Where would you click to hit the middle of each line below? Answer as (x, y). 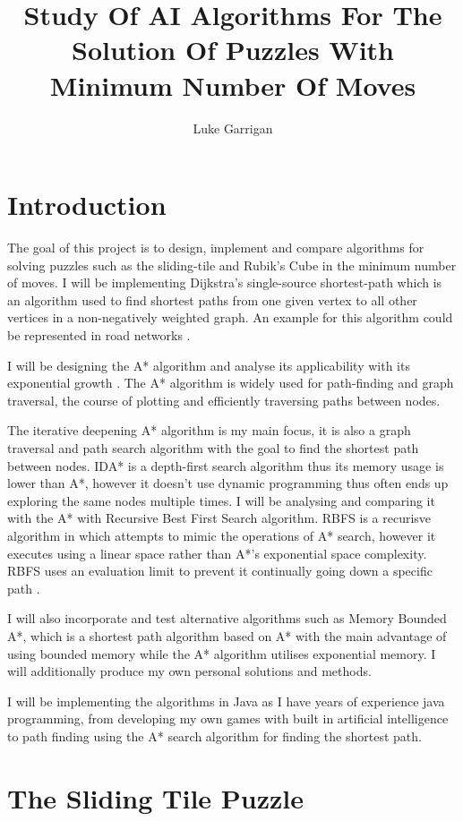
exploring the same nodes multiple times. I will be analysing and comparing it (221, 500)
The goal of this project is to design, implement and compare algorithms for (216, 248)
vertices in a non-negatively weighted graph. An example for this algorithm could (230, 317)
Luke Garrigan (233, 128)
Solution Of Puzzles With (233, 50)
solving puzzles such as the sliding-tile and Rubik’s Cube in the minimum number (232, 265)
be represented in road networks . (99, 335)
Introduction (87, 205)
